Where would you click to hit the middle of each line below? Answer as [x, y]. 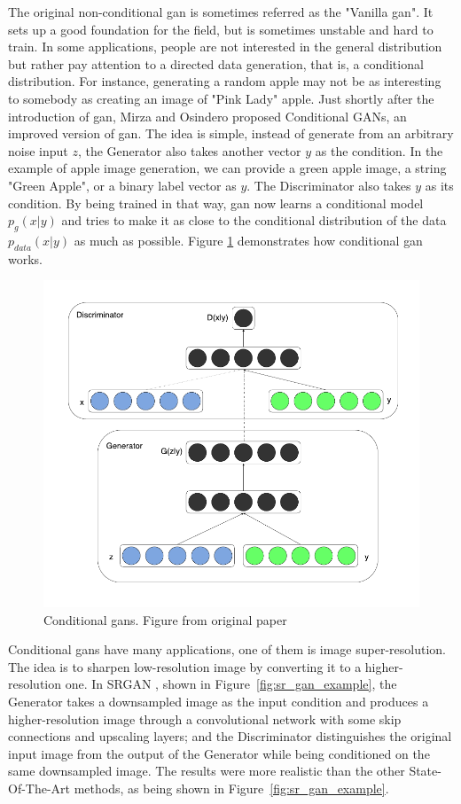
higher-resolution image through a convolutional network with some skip [205, 718]
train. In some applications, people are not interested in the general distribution [225, 47]
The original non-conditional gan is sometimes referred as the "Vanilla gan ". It [221, 12]
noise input [38, 150]
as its [439, 185]
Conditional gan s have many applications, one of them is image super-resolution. [227, 649]
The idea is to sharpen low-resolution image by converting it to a [185, 666]
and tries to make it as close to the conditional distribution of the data [254, 220]
